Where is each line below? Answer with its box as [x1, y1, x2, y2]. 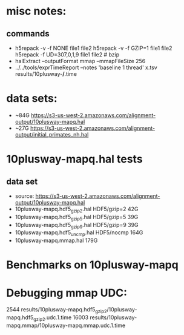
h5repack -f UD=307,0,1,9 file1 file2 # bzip [15, 51, 120, 58]
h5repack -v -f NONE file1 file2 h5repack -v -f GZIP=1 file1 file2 [15, 44, 172, 52]
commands [6, 29, 50, 39]
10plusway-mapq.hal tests [6, 152, 143, 166]
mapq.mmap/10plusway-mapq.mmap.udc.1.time [6, 322, 126, 329]
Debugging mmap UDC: [6, 286, 128, 300]
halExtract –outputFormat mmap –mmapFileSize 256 [15, 58, 146, 64]
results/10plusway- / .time [15, 70, 77, 77]
